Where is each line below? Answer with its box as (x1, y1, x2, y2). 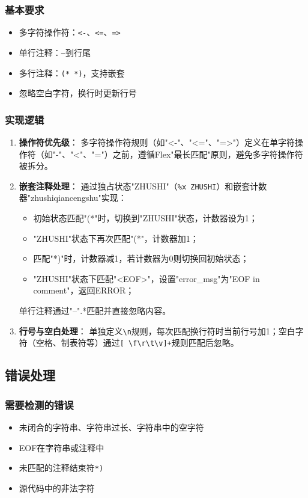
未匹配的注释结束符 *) (19, 461, 104, 474)
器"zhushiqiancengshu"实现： (19, 191, 127, 204)
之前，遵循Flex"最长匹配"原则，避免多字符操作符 (112, 147, 303, 160)
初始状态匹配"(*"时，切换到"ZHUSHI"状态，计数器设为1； (33, 212, 258, 224)
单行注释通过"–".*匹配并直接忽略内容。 (19, 304, 171, 316)
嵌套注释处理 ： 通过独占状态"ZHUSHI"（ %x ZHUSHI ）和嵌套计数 (19, 179, 267, 192)
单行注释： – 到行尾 (19, 46, 91, 58)
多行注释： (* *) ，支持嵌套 (19, 66, 125, 79)
